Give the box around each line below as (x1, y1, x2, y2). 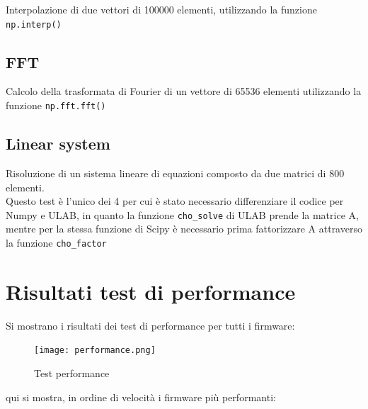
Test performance (34, 365, 110, 380)
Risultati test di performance (6, 276, 296, 306)
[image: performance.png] (34, 345, 156, 356)
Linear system (6, 133, 110, 155)
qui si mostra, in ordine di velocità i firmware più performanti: (6, 389, 276, 404)
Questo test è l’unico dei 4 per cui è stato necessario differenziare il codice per (6, 194, 344, 208)
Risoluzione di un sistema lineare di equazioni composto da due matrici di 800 (6, 165, 345, 180)
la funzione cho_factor (6, 235, 107, 250)
